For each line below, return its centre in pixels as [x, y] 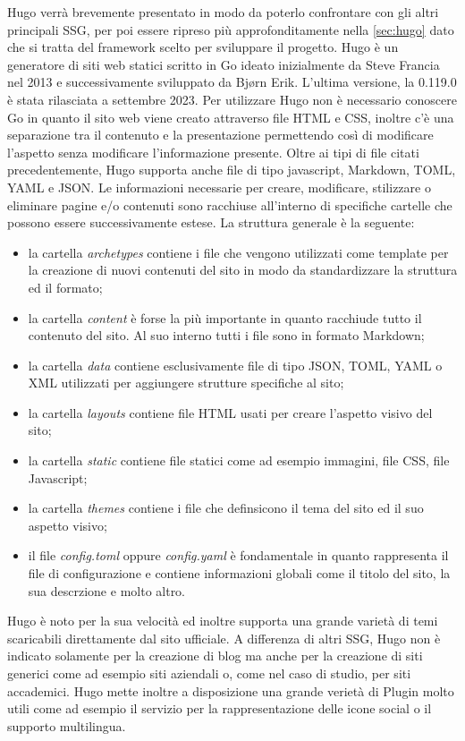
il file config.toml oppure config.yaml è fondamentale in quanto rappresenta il [238, 555]
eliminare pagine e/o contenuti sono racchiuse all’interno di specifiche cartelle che [230, 204]
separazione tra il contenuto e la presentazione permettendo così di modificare [220, 135]
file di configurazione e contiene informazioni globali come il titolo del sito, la [239, 573]
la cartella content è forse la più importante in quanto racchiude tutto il [225, 317]
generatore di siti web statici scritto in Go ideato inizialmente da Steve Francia [224, 64]
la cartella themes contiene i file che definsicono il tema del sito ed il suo [226, 508]
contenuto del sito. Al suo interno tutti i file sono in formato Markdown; [226, 335]
